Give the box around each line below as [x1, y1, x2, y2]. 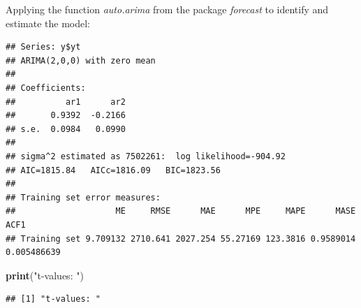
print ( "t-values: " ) [6, 267, 84, 282]
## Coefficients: [6, 82, 86, 93]
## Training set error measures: [6, 192, 161, 203]
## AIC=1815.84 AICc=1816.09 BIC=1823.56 [6, 165, 221, 175]
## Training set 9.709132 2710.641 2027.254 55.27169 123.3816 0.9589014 [6, 233, 356, 244]
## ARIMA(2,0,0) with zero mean [6, 55, 156, 66]
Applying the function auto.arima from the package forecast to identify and [6, 2, 329, 16]
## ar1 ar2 [6, 96, 126, 107]
